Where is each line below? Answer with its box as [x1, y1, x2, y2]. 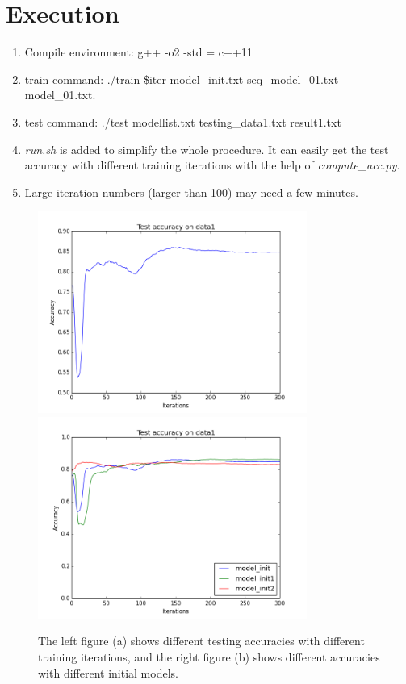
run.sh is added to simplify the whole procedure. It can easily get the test [24, 140, 389, 157]
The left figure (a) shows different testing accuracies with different [38, 632, 365, 649]
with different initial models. [38, 664, 178, 681]
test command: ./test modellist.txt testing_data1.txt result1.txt [24, 113, 341, 130]
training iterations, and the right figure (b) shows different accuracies [38, 649, 380, 665]
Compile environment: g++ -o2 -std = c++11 [24, 44, 253, 60]
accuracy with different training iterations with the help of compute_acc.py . [24, 156, 400, 173]
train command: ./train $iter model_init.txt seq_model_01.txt [24, 70, 339, 87]
